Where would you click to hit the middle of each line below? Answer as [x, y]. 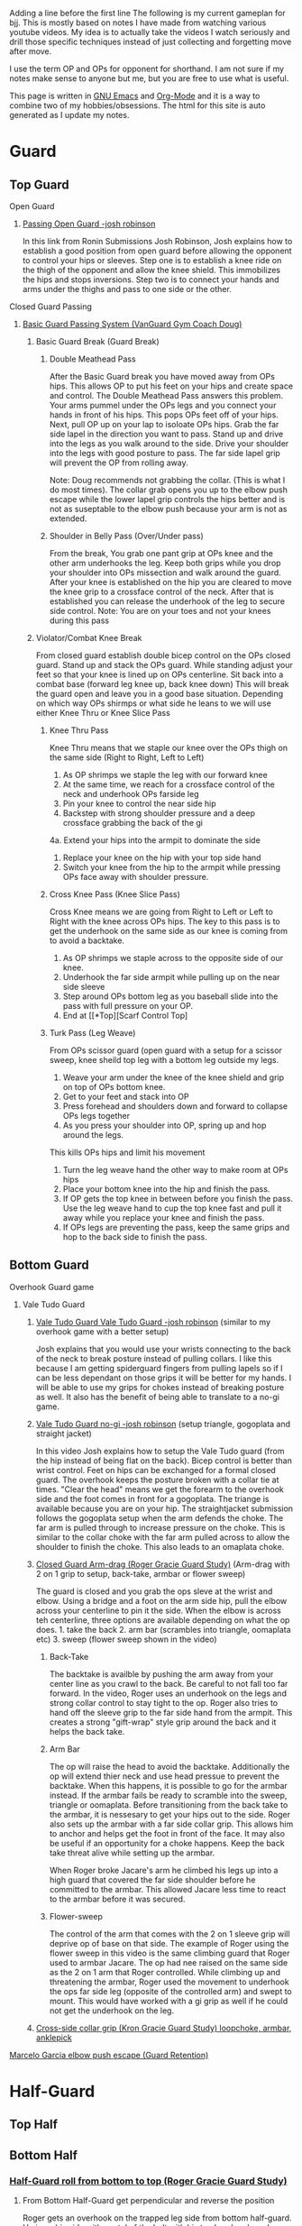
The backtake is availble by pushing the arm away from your [161, 1674]
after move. [31, 51]
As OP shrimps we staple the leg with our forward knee [165, 775]
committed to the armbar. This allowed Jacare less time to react [168, 1889]
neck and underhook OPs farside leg [131, 794]
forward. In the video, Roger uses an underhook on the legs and [168, 1693]
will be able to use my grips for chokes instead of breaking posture [160, 1387]
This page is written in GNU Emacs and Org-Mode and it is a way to [135, 96]
